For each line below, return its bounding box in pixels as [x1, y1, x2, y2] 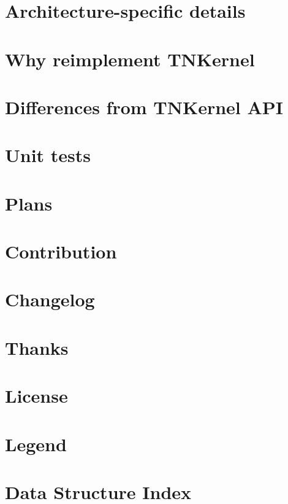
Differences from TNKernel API [5, 94, 284, 119]
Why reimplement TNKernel [5, 46, 255, 71]
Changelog [5, 287, 95, 312]
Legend [5, 431, 67, 456]
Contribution [5, 239, 117, 264]
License [5, 383, 68, 408]
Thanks [5, 335, 69, 360]
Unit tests [5, 142, 91, 168]
